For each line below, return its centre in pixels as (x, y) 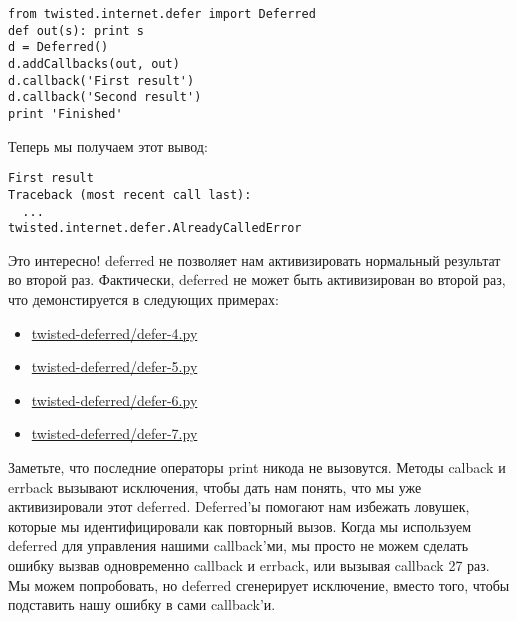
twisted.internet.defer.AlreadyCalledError (155, 228)
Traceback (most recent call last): (130, 194)
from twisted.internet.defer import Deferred (162, 14)
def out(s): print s (76, 30)
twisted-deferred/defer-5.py (114, 366)
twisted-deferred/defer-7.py (114, 433)
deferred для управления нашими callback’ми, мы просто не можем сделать (238, 545)
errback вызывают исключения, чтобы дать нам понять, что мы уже (215, 486)
